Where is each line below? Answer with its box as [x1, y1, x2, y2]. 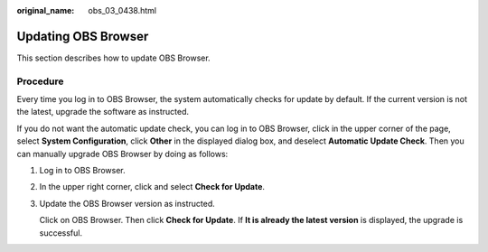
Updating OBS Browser [16, 28, 149, 44]
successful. [39, 227, 83, 238]
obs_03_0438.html [88, 5, 157, 15]
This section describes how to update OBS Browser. [16, 52, 211, 63]
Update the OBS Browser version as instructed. [39, 198, 216, 209]
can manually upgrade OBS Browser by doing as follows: [16, 148, 229, 159]
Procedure [16, 75, 64, 88]
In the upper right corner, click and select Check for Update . [39, 182, 266, 192]
